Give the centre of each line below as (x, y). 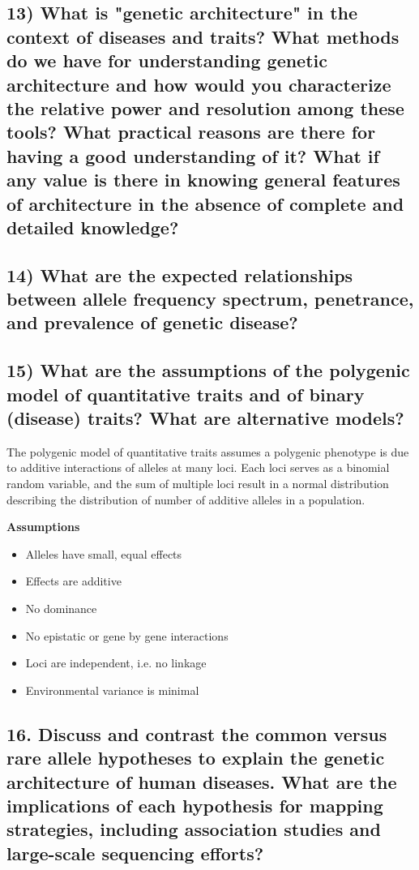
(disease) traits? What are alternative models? (205, 418)
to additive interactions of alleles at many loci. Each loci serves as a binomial (198, 467)
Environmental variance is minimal (112, 690)
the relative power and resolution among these (205, 107)
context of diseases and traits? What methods (203, 36)
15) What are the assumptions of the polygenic (208, 370)
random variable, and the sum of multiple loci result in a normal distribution (198, 484)
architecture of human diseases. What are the (202, 781)
